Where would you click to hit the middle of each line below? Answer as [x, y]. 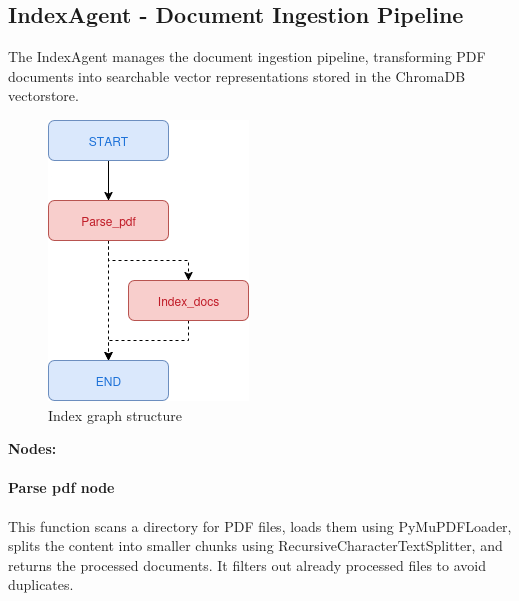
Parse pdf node [61, 487]
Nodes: [32, 448]
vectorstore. [43, 95]
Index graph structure [115, 414]
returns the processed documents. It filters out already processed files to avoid [247, 564]
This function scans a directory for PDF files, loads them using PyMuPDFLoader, [260, 525]
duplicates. [41, 584]
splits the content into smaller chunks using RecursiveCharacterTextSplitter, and [255, 545]
